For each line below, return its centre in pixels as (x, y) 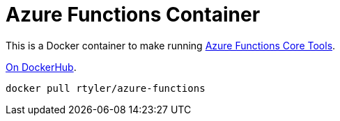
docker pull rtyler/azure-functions (106, 88)
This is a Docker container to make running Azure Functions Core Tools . (171, 45)
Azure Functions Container (133, 15)
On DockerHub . (41, 67)
